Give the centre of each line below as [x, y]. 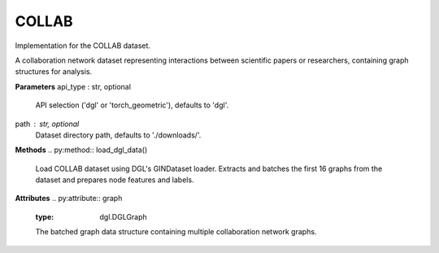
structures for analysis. [54, 72]
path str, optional [47, 124]
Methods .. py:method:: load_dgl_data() [81, 150]
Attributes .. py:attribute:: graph [69, 198]
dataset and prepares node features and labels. [115, 180]
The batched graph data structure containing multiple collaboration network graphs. [176, 232]
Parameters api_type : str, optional [73, 86]
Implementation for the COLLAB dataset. [83, 46]
